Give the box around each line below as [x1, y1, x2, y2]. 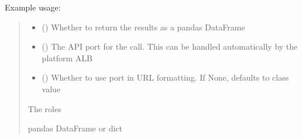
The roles [28, 102, 61, 114]
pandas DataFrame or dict [28, 122, 122, 134]
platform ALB [42, 51, 92, 64]
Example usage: [5, 1, 61, 13]
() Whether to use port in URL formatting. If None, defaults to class [42, 71, 289, 84]
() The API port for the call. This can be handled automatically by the [42, 40, 298, 53]
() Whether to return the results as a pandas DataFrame [42, 20, 245, 33]
